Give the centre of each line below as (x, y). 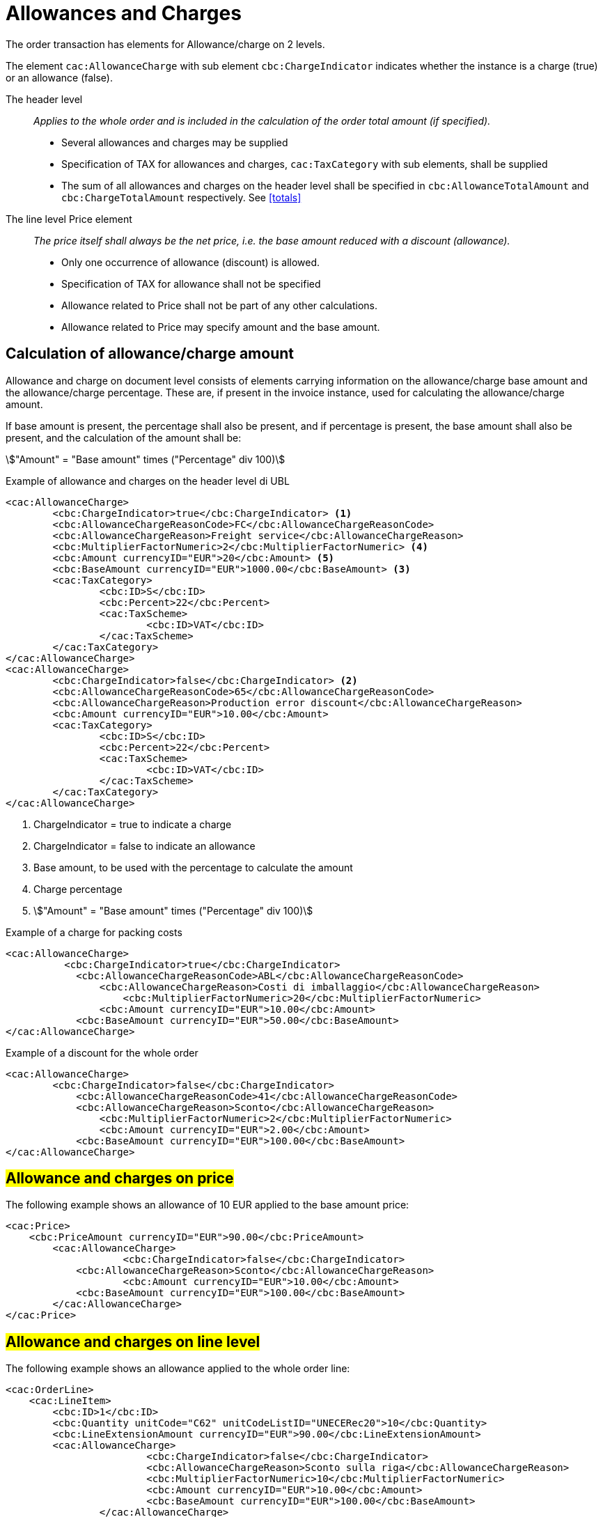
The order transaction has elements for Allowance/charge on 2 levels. (165, 44)
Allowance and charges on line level (133, 1341)
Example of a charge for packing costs (94, 932)
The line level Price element (69, 219)
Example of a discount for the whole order (102, 1052)
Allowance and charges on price (120, 1178)
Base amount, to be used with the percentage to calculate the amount (193, 867)
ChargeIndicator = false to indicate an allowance (144, 846)
